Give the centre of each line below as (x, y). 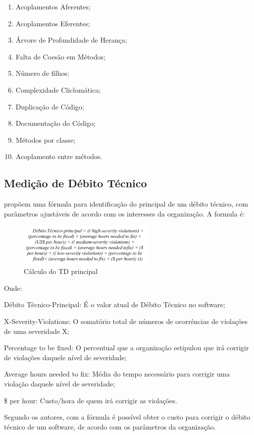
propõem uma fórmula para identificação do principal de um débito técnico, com (126, 204)
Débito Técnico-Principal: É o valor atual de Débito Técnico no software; (115, 304)
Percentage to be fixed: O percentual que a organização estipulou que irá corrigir (127, 348)
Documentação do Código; (55, 123)
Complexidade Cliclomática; (58, 89)
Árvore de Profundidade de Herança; (71, 40)
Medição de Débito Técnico (76, 183)
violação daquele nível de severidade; (60, 384)
